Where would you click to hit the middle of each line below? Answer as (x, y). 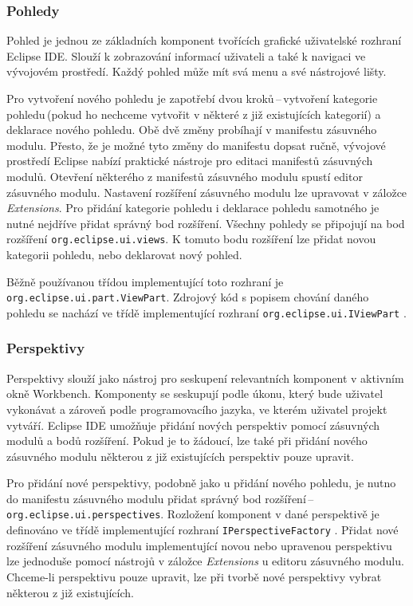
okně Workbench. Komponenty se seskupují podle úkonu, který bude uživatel (195, 394)
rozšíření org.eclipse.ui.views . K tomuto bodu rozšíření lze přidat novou (191, 239)
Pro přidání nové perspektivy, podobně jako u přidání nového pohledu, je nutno (201, 483)
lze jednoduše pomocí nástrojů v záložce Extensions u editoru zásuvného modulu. (205, 561)
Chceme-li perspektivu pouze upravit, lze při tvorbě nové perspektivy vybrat (194, 576)
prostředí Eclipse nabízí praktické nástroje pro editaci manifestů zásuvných (190, 161)
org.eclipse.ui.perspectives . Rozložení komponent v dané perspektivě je (193, 514)
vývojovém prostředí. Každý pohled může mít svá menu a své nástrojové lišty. (197, 71)
